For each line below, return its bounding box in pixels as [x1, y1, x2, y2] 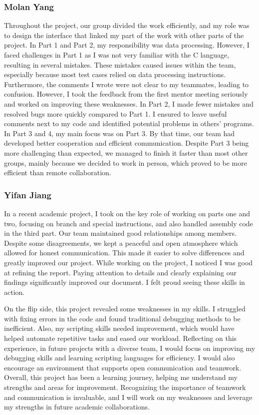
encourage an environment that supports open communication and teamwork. [4, 362, 242, 372]
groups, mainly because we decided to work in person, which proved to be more [4, 157, 247, 168]
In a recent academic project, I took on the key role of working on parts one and [4, 208, 250, 218]
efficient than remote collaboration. [4, 167, 111, 178]
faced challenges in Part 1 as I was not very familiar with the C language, [4, 50, 230, 60]
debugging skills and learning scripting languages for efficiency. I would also [4, 352, 235, 363]
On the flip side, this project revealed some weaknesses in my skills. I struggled [4, 303, 246, 314]
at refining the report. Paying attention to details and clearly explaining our [4, 267, 237, 277]
